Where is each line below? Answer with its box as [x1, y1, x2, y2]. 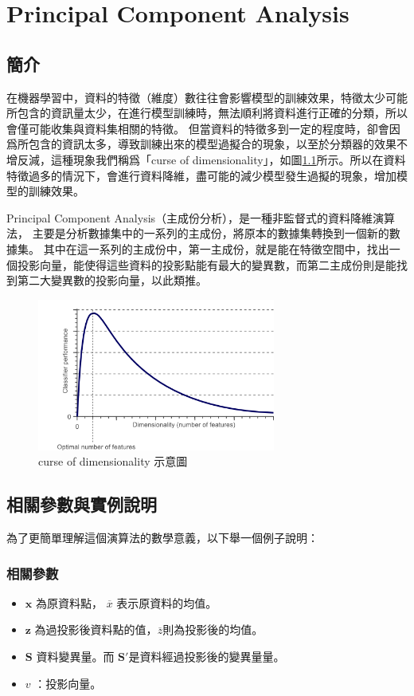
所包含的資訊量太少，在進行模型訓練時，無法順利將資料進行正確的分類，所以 [6, 104, 408, 121]
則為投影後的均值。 [162, 621, 264, 638]
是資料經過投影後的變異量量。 [128, 648, 285, 665]
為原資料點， [35, 594, 103, 611]
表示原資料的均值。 [116, 594, 217, 611]
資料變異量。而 [36, 648, 115, 665]
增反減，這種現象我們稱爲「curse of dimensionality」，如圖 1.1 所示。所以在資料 [6, 151, 406, 167]
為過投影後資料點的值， [34, 621, 158, 638]
